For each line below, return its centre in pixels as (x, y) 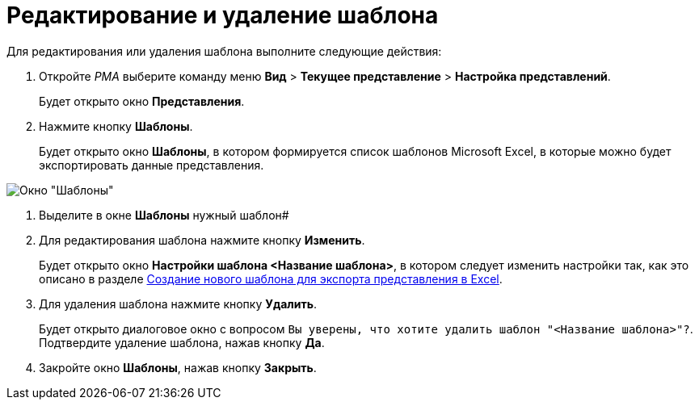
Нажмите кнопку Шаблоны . (116, 126)
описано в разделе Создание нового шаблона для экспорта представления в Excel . (271, 278)
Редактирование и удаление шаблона (223, 15)
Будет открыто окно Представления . (142, 101)
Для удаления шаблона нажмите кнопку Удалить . (178, 303)
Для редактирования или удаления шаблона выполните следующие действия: (224, 51)
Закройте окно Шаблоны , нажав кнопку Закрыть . (178, 367)
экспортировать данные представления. (152, 165)
